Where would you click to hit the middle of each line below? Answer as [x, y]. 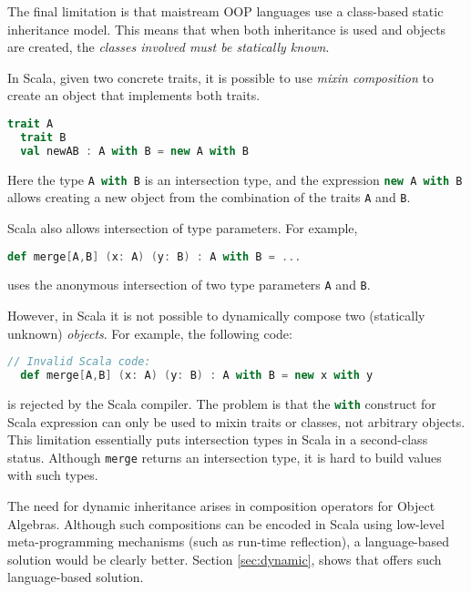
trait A [31, 123]
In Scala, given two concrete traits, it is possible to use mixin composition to [220, 77]
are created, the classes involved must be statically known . [169, 47]
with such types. [53, 475]
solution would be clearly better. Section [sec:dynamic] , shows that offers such [225, 559]
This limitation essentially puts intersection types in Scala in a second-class [218, 439]
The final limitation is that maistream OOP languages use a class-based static [225, 11]
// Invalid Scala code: [79, 362]
